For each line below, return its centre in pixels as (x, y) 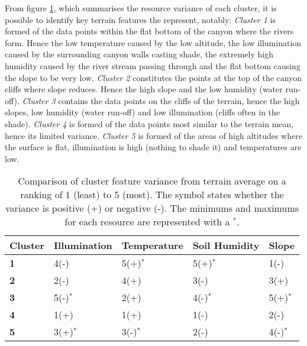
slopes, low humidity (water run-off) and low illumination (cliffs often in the (143, 112)
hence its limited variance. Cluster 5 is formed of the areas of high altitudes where (153, 135)
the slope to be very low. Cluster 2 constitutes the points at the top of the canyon (153, 77)
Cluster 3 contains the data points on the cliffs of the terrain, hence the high (161, 100)
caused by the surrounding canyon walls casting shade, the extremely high (139, 54)
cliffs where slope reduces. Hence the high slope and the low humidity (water (144, 89)
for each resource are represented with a (147, 222)
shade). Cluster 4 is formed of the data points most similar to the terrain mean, (149, 123)
